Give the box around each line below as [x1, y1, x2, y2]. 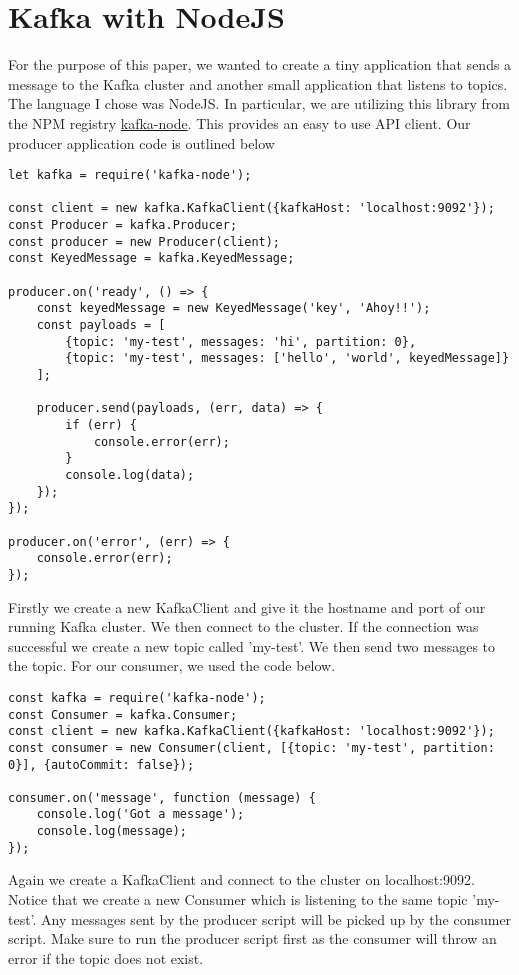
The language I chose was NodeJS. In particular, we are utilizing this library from [8, 93, 510, 114]
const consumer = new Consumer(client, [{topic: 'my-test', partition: [8, 740, 495, 755]
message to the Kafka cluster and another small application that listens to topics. [8, 73, 508, 94]
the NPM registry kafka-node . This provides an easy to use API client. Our [8, 112, 471, 133]
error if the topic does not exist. [8, 947, 204, 968]
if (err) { [65, 417, 137, 432]
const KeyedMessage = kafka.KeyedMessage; [8, 251, 295, 266]
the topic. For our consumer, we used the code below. [8, 655, 336, 676]
